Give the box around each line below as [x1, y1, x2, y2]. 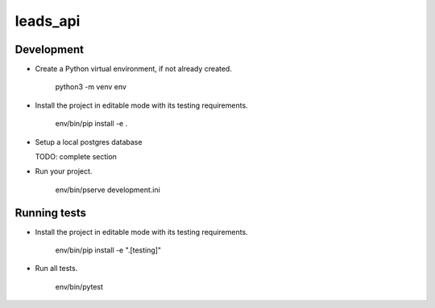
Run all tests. [35, 264, 78, 273]
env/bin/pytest [55, 281, 104, 291]
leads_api [14, 12, 81, 30]
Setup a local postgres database [35, 137, 143, 146]
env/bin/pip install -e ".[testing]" [55, 245, 161, 255]
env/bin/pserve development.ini [55, 185, 160, 195]
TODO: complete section [35, 152, 117, 162]
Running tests [14, 206, 87, 220]
